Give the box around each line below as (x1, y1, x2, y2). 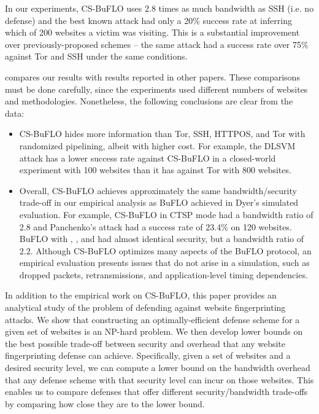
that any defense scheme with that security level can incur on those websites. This (5, 373, 314, 386)
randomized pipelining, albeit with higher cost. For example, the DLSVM (19, 139, 296, 152)
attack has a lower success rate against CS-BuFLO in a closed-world (19, 151, 276, 164)
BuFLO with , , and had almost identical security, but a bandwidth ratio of (19, 232, 304, 245)
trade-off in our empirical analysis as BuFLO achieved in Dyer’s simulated (19, 196, 299, 209)
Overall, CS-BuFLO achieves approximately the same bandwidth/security (19, 184, 297, 197)
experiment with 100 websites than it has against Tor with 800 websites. (19, 163, 291, 176)
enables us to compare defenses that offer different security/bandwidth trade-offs (5, 385, 308, 398)
